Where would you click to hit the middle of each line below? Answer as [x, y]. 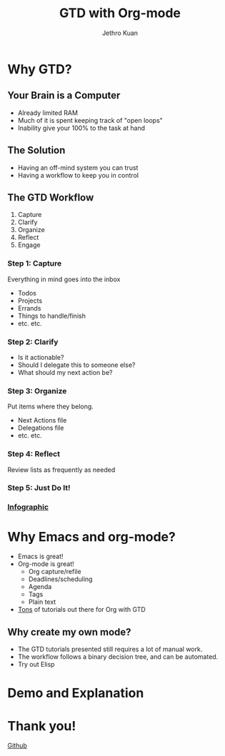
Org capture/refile [55, 572]
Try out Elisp [36, 665]
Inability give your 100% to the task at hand [81, 128]
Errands [29, 308]
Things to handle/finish [51, 316]
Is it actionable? [41, 357]
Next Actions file [42, 420]
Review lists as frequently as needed [61, 470]
